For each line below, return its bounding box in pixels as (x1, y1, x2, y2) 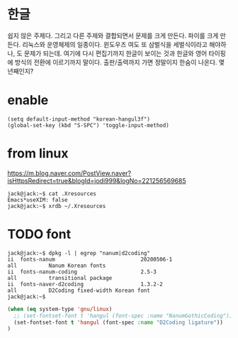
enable (7, 92, 49, 109)
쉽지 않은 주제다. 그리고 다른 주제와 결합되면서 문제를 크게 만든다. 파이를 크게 (7, 31, 219, 40)
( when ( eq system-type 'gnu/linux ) (7, 305, 113, 312)
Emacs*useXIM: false (7, 196, 69, 203)
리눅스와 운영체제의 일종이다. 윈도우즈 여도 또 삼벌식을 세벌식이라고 (22, 40, 208, 48)
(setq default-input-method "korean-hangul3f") (7, 115, 151, 123)
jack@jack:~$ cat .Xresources (7, 190, 97, 197)
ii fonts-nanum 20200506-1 (7, 256, 173, 263)
